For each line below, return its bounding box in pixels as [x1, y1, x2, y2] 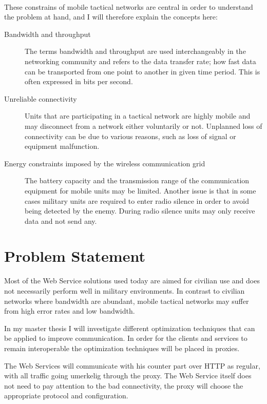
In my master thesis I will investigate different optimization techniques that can [4, 322, 255, 333]
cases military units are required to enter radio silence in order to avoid [25, 195, 249, 206]
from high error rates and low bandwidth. [4, 305, 135, 316]
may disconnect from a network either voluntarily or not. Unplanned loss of [25, 120, 262, 131]
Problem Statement [4, 245, 145, 266]
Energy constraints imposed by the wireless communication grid [4, 158, 205, 168]
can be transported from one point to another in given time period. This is [25, 66, 260, 76]
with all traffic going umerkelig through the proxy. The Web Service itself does [4, 370, 252, 381]
